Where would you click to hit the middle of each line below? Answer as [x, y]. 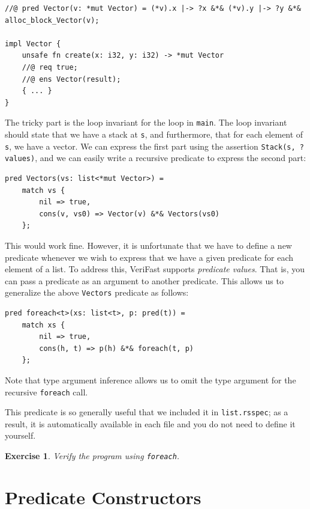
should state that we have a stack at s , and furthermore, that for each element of [154, 134]
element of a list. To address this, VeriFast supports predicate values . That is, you [155, 269]
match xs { [43, 325]
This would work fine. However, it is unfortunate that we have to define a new [148, 245]
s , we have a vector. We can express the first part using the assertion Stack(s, [150, 146]
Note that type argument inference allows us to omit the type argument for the [151, 379]
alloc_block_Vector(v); [52, 20]
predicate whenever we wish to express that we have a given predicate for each [149, 257]
